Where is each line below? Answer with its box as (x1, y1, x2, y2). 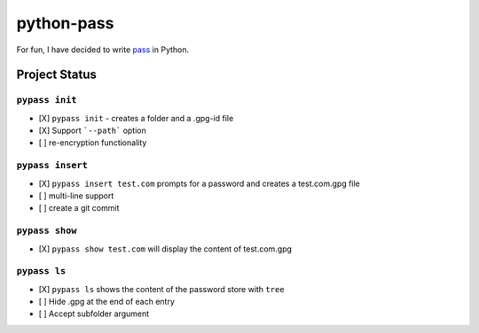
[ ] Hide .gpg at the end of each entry (38, 297, 175, 307)
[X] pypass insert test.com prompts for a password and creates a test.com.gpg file (38, 178, 361, 189)
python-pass (16, 13, 114, 33)
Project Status (16, 67, 98, 82)
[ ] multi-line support (38, 190, 114, 201)
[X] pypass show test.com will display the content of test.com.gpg (38, 244, 293, 254)
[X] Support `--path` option (38, 125, 146, 136)
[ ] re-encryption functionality (38, 137, 147, 148)
